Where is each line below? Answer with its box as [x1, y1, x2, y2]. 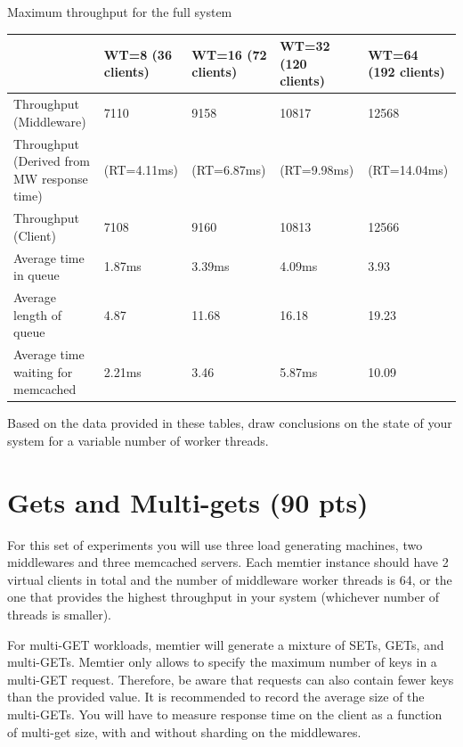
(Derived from [13, 152, 90, 170]
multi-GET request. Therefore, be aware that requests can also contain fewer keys [7, 669, 454, 688]
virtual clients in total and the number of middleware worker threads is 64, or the [7, 570, 452, 588]
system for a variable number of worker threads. [7, 431, 269, 449]
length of [13, 305, 62, 324]
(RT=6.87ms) [191, 160, 266, 178]
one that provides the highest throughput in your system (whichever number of [7, 587, 440, 606]
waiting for [13, 362, 73, 381]
